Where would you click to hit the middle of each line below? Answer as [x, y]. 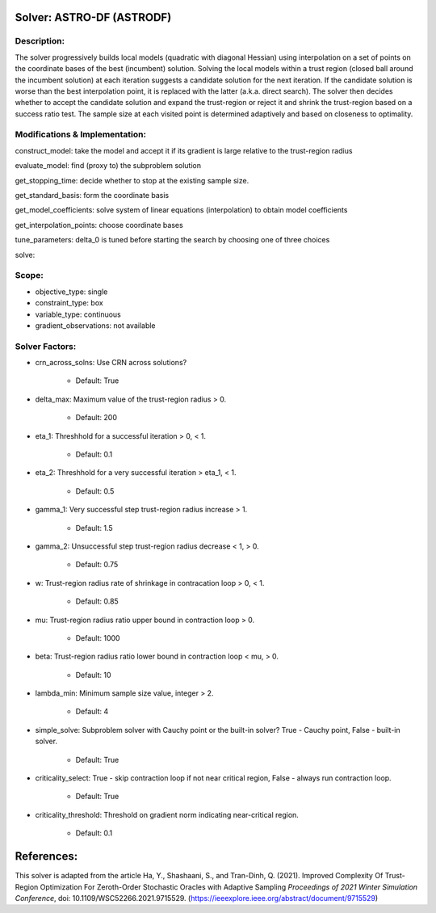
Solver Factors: [46, 346]
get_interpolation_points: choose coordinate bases [99, 225]
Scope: [29, 276]
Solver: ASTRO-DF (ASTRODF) [93, 17]
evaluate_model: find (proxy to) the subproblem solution [108, 166]
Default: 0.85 [97, 601]
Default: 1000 [98, 637]
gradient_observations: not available [96, 325]
